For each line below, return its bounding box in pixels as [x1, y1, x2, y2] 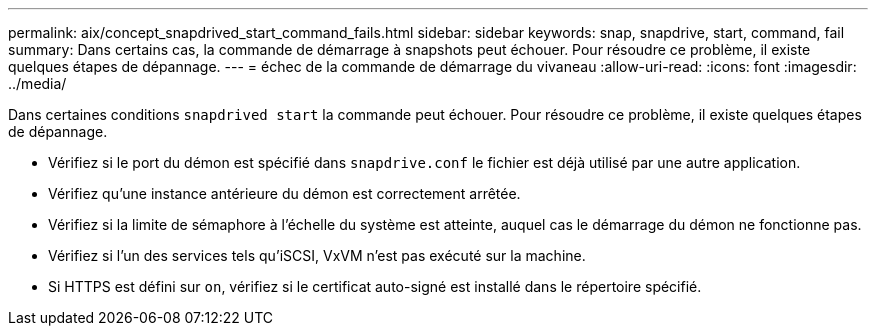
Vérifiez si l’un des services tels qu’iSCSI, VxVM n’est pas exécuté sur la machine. [48, 247, 586, 264]
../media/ [8, 75, 67, 92]
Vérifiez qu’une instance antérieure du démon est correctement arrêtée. [48, 185, 521, 202]
